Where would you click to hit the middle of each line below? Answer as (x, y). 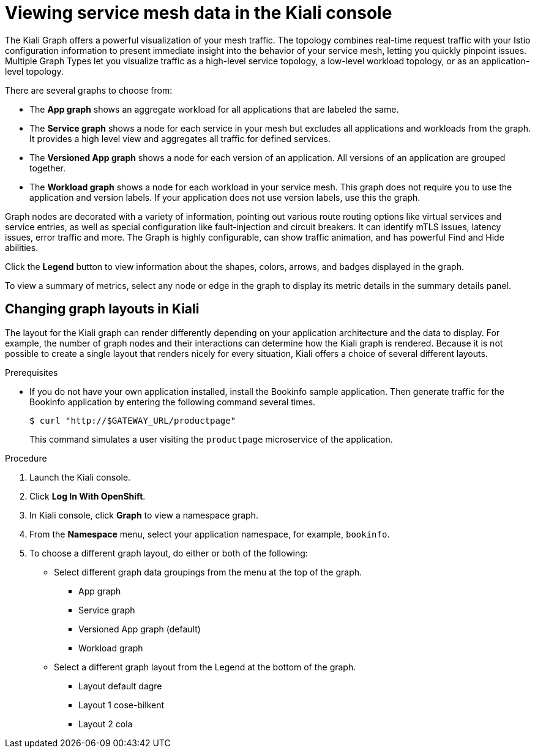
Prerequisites (32, 372)
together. (48, 168)
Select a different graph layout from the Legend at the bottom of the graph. (205, 667)
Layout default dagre (120, 686)
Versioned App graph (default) (140, 629)
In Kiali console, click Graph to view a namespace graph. (144, 515)
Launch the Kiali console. (80, 477)
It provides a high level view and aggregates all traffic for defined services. (180, 138)
